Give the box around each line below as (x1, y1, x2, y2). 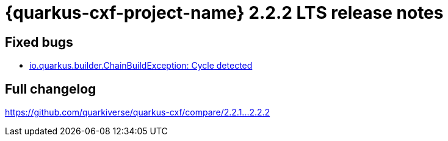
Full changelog (5, 81, 96, 97)
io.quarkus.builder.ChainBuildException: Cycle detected (29, 60, 253, 71)
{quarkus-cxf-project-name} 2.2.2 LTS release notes (5, 2, 444, 23)
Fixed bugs (5, 34, 73, 50)
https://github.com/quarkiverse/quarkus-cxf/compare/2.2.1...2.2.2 (5, 107, 270, 118)
